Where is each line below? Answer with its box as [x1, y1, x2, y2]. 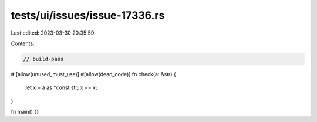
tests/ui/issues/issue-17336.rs [11, 9, 165, 22]
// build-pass [23, 56, 64, 62]
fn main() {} [11, 109, 39, 116]
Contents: [11, 40, 35, 47]
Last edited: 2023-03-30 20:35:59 [11, 29, 95, 36]
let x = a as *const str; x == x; [25, 84, 97, 91]
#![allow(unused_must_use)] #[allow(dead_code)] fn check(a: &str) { [11, 70, 176, 77]
